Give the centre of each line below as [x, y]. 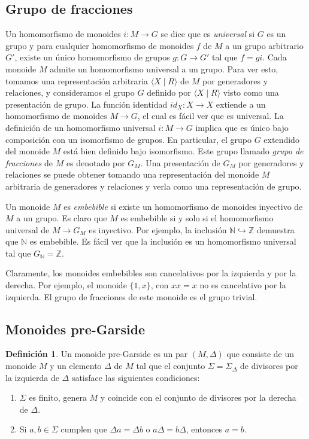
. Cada [275, 57]
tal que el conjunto [171, 366]
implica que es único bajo [242, 127]
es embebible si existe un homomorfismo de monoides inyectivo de [183, 206]
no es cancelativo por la [243, 285]
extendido [281, 139]
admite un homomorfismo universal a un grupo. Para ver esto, [164, 68]
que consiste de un [260, 354]
